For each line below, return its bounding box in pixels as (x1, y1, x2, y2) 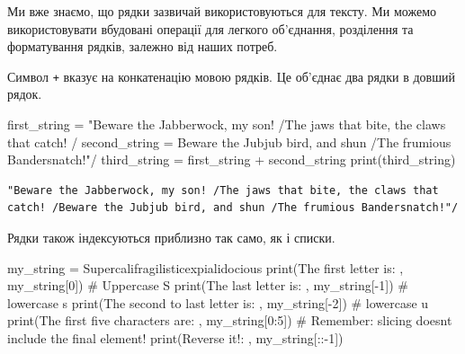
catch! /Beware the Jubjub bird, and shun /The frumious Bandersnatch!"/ (7, 201, 459, 215)
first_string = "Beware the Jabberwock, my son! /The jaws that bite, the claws (7, 115, 446, 134)
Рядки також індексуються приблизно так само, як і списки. (7, 228, 335, 246)
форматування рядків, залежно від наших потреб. (7, 37, 278, 56)
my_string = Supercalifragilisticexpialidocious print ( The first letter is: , (7, 258, 404, 277)
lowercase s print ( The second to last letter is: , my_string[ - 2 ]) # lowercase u (7, 293, 429, 312)
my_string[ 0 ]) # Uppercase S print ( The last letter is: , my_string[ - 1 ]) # (7, 276, 408, 295)
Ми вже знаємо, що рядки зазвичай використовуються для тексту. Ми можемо (7, 2, 437, 20)
